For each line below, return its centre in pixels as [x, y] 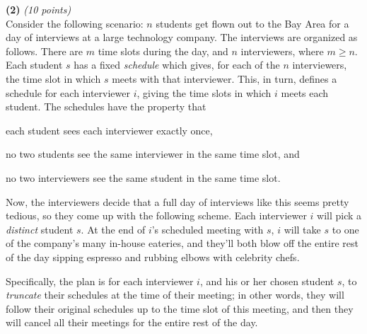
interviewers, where [282, 51]
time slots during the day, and [163, 51]
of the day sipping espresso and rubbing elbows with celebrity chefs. [153, 257]
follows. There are [45, 51]
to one [345, 229]
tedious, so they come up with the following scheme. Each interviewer [156, 215]
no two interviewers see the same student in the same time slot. [143, 177]
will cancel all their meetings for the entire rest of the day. [132, 322]
